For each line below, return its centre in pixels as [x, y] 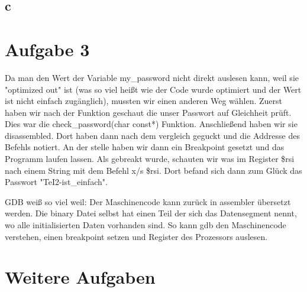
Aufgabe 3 [47, 49]
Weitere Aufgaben [80, 277]
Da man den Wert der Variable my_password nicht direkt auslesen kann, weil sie [152, 77]
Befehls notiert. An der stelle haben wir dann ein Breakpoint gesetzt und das [145, 147]
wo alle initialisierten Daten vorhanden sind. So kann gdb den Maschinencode [146, 225]
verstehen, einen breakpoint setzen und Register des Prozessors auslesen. [136, 236]
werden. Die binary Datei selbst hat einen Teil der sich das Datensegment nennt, [151, 213]
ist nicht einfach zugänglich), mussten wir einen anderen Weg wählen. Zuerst [144, 101]
